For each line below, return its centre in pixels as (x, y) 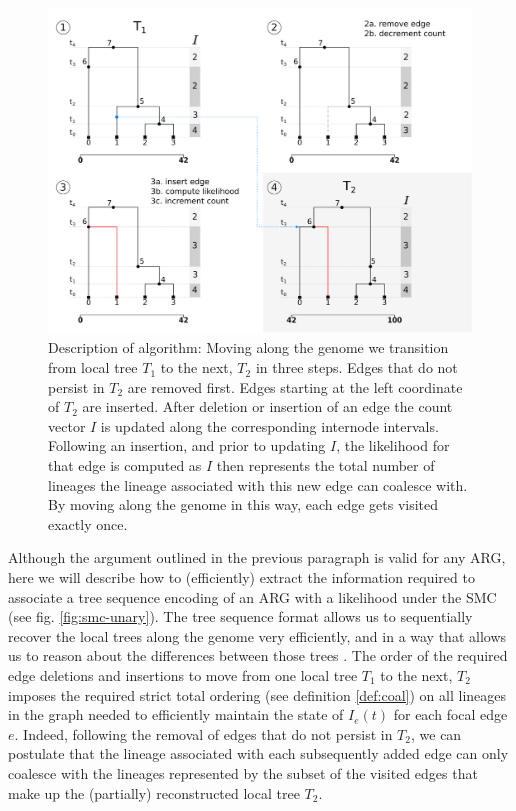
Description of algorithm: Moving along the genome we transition (248, 347)
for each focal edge (450, 714)
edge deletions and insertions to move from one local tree (183, 674)
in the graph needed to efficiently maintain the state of (176, 714)
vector (67, 425)
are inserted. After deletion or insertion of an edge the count (267, 406)
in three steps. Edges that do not (356, 367)
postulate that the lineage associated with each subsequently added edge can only (258, 753)
